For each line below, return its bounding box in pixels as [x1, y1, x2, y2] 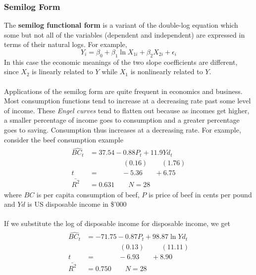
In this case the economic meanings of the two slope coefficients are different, [4, 56, 238, 67]
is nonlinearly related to [130, 66, 203, 77]
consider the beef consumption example [4, 134, 123, 144]
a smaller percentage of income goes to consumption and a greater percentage [4, 115, 240, 125]
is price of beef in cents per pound [149, 189, 252, 199]
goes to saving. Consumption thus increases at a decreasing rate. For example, [4, 124, 241, 135]
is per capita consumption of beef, [36, 189, 140, 199]
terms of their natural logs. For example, [4, 39, 127, 49]
